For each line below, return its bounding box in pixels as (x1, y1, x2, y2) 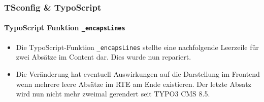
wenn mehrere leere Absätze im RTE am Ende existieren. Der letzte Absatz (16, 78, 251, 89)
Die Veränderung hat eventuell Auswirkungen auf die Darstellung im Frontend (16, 68, 260, 79)
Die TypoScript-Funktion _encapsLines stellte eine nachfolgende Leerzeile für (16, 41, 259, 52)
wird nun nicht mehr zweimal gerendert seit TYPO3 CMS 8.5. (16, 88, 210, 99)
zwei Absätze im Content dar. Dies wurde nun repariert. (16, 52, 191, 62)
